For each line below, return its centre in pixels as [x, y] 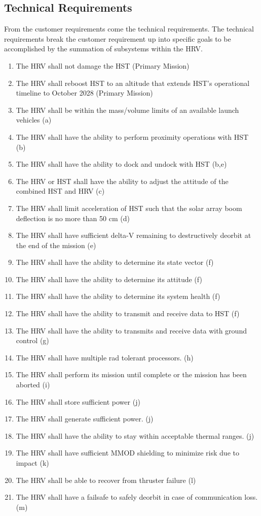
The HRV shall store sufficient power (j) [78, 401]
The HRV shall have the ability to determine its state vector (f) [115, 262]
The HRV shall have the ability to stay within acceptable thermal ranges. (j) [135, 435]
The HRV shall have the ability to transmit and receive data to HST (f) [128, 313]
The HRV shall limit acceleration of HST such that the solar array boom [129, 208]
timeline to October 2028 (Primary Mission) [84, 93]
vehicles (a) [34, 120]
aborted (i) [33, 385]
